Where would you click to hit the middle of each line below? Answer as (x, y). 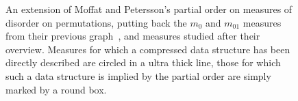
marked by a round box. (56, 89)
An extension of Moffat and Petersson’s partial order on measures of (149, 9)
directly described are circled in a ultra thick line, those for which (143, 62)
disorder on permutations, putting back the (96, 22)
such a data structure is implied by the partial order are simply (138, 75)
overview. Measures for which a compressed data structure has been (148, 49)
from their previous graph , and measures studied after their (133, 36)
